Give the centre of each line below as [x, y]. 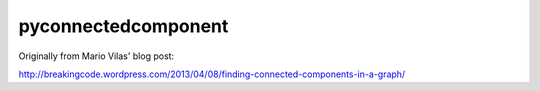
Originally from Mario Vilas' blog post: [96, 56]
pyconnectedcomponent [123, 26]
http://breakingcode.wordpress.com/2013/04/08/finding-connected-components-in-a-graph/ [212, 74]
